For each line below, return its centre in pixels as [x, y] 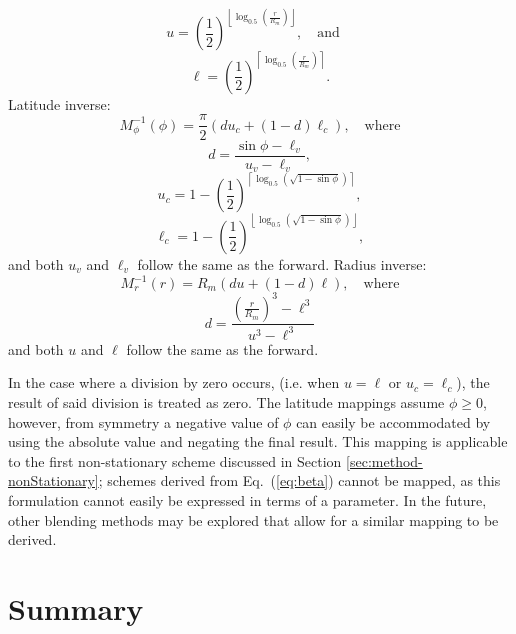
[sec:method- [384, 460]
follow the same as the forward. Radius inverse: [282, 263]
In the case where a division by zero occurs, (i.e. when [174, 382]
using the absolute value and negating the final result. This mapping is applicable [258, 441]
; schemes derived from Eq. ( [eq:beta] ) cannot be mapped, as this [299, 480]
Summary [76, 608]
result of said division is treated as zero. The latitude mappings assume [226, 402]
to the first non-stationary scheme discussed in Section [175, 460]
